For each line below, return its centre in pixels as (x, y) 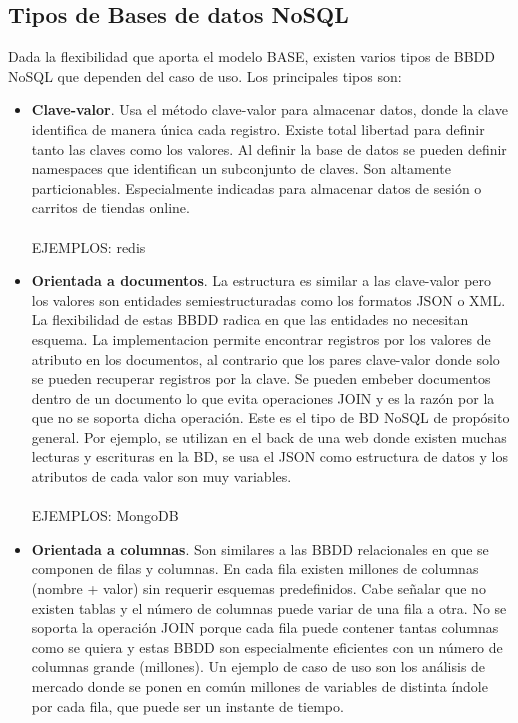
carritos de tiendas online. (110, 207)
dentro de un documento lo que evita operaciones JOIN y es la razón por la (263, 397)
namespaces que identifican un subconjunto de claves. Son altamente (241, 168)
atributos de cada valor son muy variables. (161, 476)
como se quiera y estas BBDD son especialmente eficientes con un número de (267, 646)
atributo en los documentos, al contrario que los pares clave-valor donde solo (265, 358)
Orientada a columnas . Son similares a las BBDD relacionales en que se (260, 548)
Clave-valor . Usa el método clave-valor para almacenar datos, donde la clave (269, 109)
